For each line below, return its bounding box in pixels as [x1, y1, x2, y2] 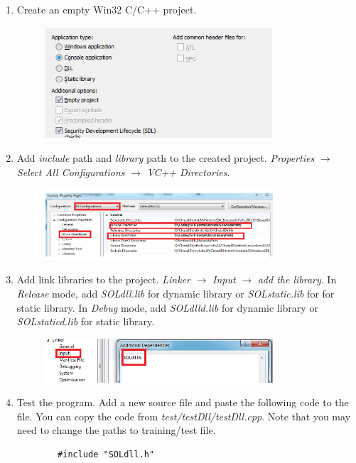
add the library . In [257, 272, 337, 287]
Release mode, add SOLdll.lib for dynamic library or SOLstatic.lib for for [16, 286, 335, 301]
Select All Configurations [16, 164, 125, 179]
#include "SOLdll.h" [58, 450, 155, 460]
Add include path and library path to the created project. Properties [16, 151, 315, 165]
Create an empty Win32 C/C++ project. [16, 2, 197, 16]
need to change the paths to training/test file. [16, 423, 216, 437]
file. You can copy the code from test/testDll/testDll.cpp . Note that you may [16, 408, 351, 423]
